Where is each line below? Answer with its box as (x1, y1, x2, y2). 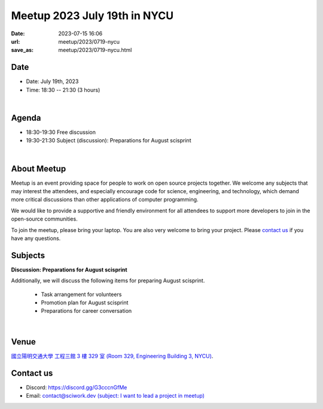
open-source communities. (11, 215, 78, 222)
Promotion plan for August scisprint (41, 299, 129, 306)
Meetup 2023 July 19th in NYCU (11, 9, 174, 22)
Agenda (11, 112, 41, 123)
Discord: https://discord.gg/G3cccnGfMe (26, 383, 127, 391)
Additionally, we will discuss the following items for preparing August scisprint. (11, 277, 205, 284)
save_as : (11, 47, 34, 54)
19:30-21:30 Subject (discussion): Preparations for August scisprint (26, 137, 191, 144)
